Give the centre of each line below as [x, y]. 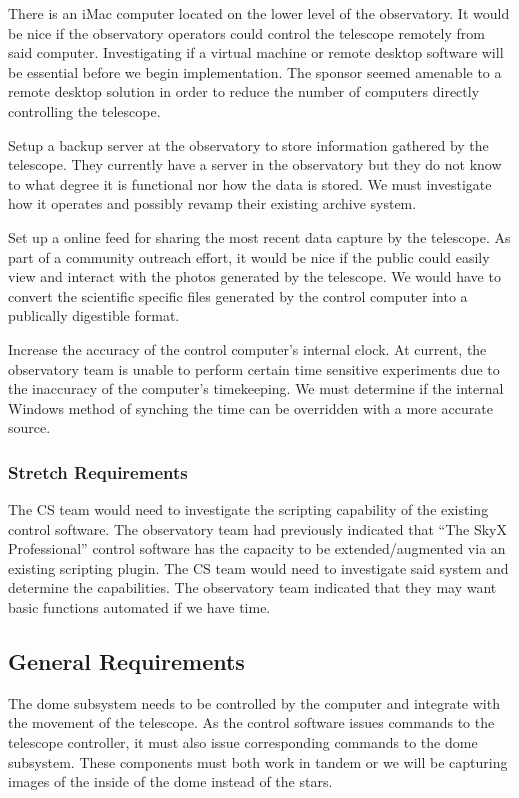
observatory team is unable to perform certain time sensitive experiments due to [254, 368]
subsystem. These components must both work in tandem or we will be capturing [258, 761]
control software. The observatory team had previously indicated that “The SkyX [257, 528]
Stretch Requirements [98, 471]
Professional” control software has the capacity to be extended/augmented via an [257, 548]
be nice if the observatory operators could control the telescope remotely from [246, 32]
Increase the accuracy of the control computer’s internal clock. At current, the [247, 348]
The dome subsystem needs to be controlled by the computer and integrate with [254, 702]
